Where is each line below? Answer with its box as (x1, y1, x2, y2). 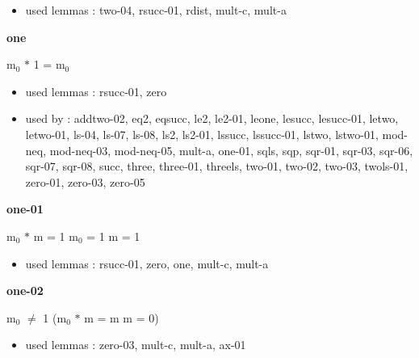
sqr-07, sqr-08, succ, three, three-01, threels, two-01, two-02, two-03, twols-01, (25, 158, 409, 175)
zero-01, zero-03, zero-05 (25, 173, 145, 190)
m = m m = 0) (84, 309, 159, 326)
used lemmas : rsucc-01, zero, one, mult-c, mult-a (25, 255, 269, 272)
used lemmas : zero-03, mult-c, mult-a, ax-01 (25, 336, 246, 353)
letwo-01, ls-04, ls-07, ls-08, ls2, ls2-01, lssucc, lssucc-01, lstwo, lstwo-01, (25, 125, 379, 142)
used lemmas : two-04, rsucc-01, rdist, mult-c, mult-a (25, 2, 287, 18)
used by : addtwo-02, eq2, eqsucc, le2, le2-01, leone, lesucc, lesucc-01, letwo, (25, 110, 399, 127)
